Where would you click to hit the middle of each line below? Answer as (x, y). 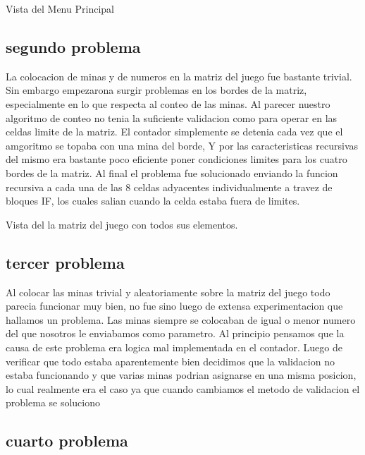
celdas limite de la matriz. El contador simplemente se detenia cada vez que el (174, 132)
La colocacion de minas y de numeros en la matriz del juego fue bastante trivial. (179, 76)
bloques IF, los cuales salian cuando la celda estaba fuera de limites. (153, 201)
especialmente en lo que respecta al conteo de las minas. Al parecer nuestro (168, 103)
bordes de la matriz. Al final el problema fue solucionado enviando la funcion (172, 172)
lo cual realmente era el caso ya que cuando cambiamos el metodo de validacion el (183, 388)
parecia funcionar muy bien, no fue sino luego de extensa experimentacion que (174, 306)
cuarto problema (67, 441)
